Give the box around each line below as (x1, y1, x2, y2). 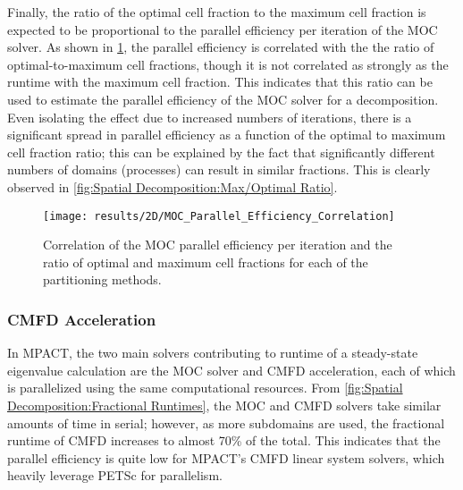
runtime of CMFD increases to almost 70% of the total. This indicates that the (7, 431, 441, 450)
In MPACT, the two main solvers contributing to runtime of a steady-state (7, 343, 418, 362)
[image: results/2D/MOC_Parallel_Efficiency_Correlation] (43, 209, 395, 223)
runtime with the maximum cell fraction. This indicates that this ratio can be (7, 72, 433, 91)
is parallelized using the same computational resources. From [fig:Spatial (7, 378, 403, 397)
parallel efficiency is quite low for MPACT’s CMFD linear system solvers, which (7, 448, 445, 467)
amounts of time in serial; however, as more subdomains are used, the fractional (7, 413, 445, 432)
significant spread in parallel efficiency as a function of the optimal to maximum (7, 125, 446, 144)
